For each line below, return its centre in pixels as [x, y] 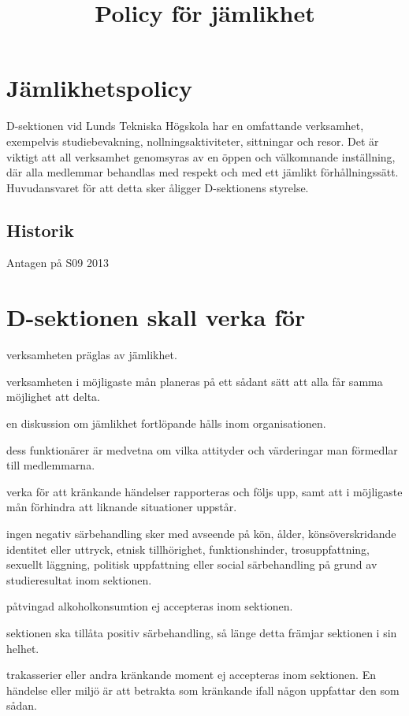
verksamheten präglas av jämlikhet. [92, 355]
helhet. [23, 648]
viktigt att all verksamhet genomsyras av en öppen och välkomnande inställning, [201, 156]
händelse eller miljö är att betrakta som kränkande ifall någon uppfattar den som [203, 690]
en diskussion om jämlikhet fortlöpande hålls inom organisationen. [166, 423]
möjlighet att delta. [54, 397]
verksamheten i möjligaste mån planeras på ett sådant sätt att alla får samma [195, 381]
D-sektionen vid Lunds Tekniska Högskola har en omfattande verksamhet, [185, 126]
